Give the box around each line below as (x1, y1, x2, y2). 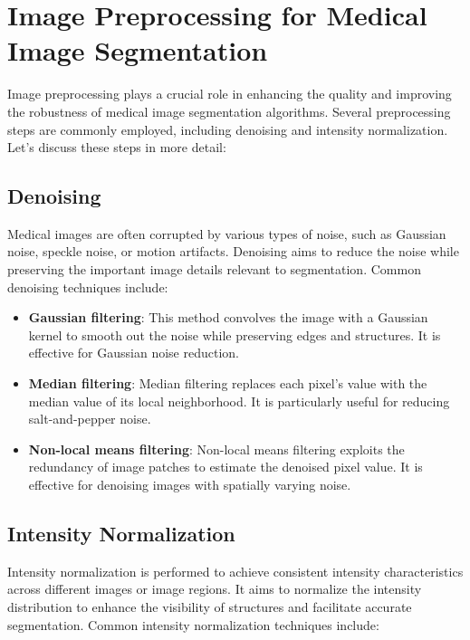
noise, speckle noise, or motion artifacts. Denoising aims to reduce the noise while (7, 242, 459, 261)
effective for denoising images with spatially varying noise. (28, 475, 351, 494)
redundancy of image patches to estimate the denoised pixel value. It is (28, 457, 423, 476)
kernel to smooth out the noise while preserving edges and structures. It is (28, 325, 441, 344)
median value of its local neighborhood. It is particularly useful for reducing (28, 391, 450, 410)
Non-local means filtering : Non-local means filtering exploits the (28, 439, 405, 458)
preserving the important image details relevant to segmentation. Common (7, 260, 421, 279)
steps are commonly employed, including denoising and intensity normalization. (7, 119, 448, 139)
